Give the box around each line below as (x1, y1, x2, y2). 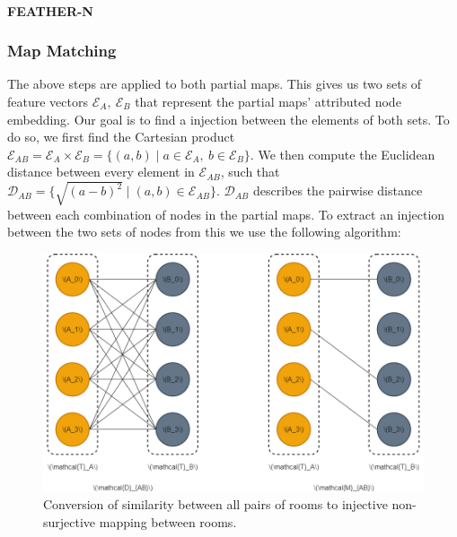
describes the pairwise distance (252, 181, 423, 200)
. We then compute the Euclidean (250, 144, 435, 163)
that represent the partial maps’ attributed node (135, 92, 401, 110)
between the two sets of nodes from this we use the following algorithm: (7, 222, 401, 241)
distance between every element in (7, 162, 195, 181)
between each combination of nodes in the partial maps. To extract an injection (7, 204, 445, 223)
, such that (220, 162, 280, 181)
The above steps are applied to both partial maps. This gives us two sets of (7, 74, 422, 93)
